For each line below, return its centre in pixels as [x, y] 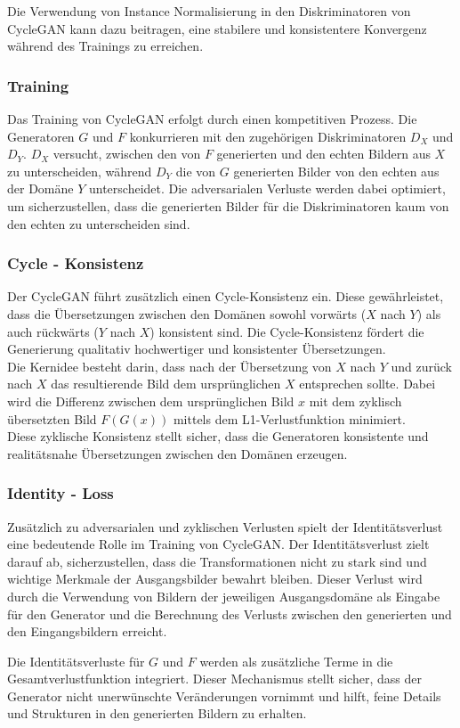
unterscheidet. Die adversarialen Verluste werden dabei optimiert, [267, 188]
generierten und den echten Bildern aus [323, 154]
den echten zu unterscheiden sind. [99, 223]
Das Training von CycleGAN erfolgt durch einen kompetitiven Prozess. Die [212, 119]
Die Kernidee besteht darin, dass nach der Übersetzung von [169, 366]
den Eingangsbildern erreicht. [87, 631]
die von [196, 171]
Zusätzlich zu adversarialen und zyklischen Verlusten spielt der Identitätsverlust [225, 526]
